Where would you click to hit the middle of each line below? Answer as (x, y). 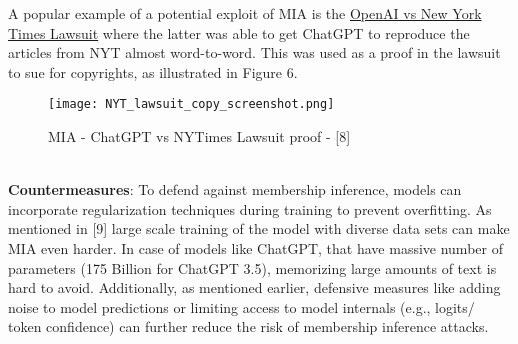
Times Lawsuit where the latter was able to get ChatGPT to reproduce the (239, 32)
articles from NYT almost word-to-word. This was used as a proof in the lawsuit (254, 52)
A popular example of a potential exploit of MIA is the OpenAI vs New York (245, 13)
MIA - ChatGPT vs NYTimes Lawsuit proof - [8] (199, 136)
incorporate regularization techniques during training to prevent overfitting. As (250, 208)
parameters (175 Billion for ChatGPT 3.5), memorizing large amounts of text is (252, 267)
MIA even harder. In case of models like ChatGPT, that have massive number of (255, 248)
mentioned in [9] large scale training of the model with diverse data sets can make (259, 228)
